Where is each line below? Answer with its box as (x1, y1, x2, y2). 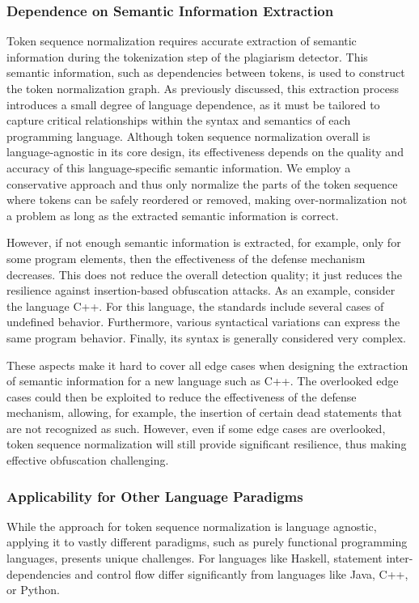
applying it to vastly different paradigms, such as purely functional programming (6, 533, 408, 550)
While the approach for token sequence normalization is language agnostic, (6, 517, 377, 534)
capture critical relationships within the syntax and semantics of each (6, 112, 351, 129)
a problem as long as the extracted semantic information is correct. (6, 206, 339, 223)
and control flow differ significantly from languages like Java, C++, (74, 565, 408, 582)
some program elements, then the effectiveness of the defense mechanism (6, 249, 366, 266)
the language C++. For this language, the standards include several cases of (6, 297, 384, 314)
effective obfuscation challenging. (6, 452, 169, 469)
